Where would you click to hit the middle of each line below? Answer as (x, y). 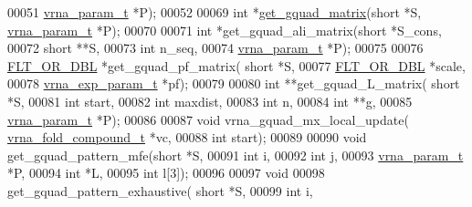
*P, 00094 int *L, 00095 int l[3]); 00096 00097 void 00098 (166, 173)
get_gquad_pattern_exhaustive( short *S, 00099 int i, (160, 190)
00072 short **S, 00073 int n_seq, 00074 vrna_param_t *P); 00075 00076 (215, 48)
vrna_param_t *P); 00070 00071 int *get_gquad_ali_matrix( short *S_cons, (225, 30)
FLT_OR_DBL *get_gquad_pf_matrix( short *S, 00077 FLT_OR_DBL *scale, (236, 65)
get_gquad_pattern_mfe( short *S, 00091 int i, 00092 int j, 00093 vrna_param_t (236, 155)
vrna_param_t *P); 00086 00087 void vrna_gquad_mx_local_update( (208, 119)
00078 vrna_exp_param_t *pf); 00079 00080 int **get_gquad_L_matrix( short (234, 83)
